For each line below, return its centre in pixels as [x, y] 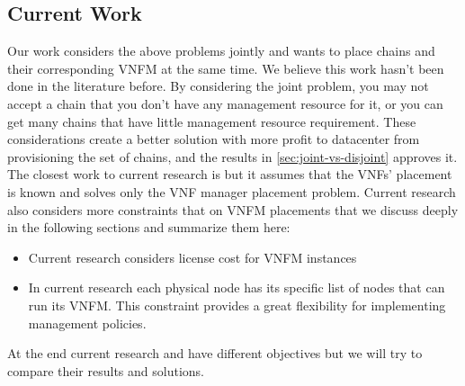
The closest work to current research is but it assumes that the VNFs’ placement [230, 174]
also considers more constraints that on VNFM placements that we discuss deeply [233, 209]
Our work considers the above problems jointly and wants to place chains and [221, 51]
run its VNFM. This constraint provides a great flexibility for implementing [237, 305]
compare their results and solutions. [106, 370]
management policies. [87, 323]
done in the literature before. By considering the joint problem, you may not [218, 86]
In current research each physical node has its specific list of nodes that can [237, 287]
